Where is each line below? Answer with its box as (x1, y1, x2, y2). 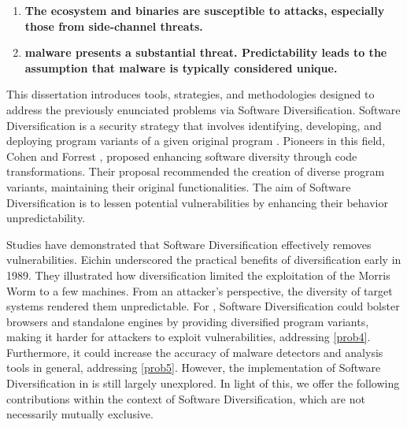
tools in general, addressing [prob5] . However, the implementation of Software (6, 359, 381, 376)
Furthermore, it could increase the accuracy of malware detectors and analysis (6, 343, 383, 360)
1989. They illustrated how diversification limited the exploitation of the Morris (6, 266, 390, 283)
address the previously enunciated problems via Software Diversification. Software (6, 101, 401, 117)
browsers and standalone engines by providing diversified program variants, (6, 313, 369, 329)
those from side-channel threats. (24, 17, 203, 34)
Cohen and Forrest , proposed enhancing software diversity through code (6, 147, 357, 164)
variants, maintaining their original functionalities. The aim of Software (6, 178, 351, 195)
